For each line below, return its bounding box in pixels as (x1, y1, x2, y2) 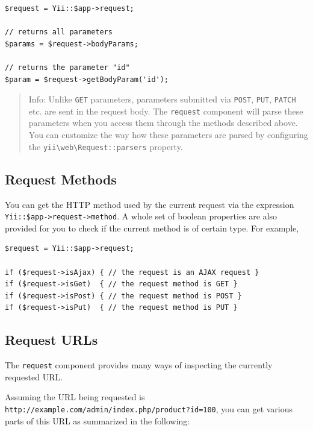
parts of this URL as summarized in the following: (5, 414, 190, 427)
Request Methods (5, 169, 117, 188)
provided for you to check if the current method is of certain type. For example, (5, 221, 299, 234)
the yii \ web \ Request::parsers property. (28, 140, 183, 153)
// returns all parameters (5, 28, 113, 37)
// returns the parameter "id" (5, 63, 130, 72)
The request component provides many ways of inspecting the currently (5, 359, 273, 371)
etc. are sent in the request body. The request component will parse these (28, 104, 303, 117)
